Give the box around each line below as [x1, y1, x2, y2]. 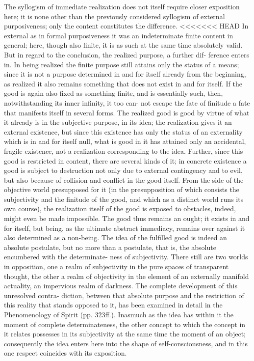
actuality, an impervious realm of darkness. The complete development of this [4, 280, 238, 291]
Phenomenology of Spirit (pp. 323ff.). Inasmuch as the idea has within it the [4, 309, 233, 319]
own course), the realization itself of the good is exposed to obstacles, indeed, [4, 203, 236, 214]
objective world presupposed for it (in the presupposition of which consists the [4, 184, 239, 194]
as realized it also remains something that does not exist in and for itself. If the [4, 78, 242, 88]
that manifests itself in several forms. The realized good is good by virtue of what [4, 107, 250, 117]
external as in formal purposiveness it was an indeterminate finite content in [4, 30, 233, 40]
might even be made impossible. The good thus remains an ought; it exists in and [4, 213, 250, 223]
